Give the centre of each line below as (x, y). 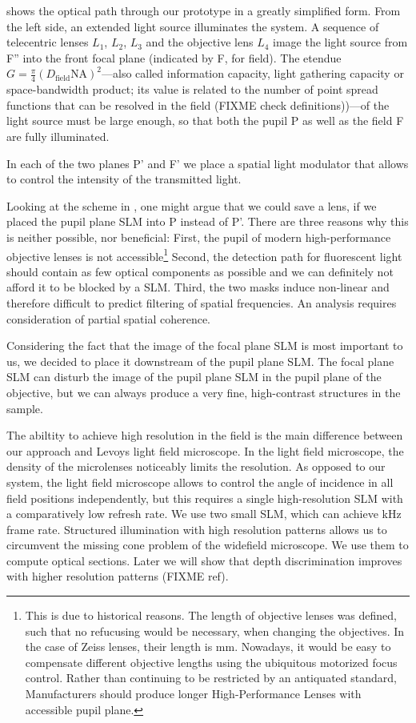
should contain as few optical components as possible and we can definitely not (200, 271)
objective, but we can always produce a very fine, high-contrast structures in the (204, 392)
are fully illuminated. (58, 136)
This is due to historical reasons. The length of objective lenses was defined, (211, 615)
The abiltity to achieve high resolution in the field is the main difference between (205, 435)
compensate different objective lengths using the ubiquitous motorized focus (211, 662)
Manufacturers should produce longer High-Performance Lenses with (193, 694)
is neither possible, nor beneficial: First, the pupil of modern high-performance (199, 237)
